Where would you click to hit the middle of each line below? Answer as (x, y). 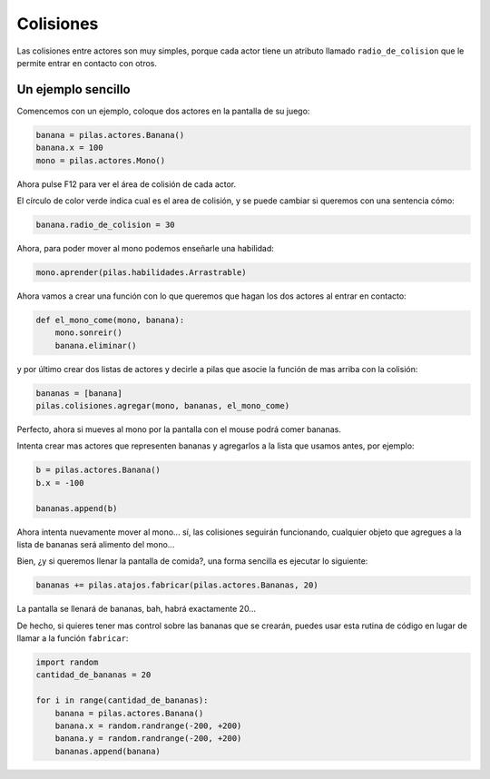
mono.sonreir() (88, 333)
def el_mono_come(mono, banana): (110, 320)
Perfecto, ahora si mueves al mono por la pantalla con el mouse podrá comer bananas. (179, 429)
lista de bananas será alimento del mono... (96, 544)
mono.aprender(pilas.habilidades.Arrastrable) (141, 272)
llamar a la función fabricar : (73, 638)
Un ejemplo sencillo (73, 89)
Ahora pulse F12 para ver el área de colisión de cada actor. (127, 184)
